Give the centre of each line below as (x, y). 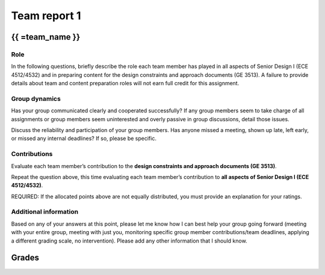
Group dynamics (36, 98)
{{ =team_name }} (46, 37)
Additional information (45, 212)
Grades (25, 258)
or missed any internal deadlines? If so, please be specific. (84, 139)
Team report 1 (46, 16)
